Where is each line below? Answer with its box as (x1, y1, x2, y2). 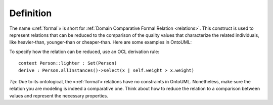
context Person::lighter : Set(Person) (18, 61, 117, 66)
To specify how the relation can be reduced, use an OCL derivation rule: (9, 48, 159, 55)
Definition (9, 8, 52, 19)
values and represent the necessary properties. (9, 92, 109, 98)
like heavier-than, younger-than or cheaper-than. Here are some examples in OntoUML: (9, 39, 192, 45)
